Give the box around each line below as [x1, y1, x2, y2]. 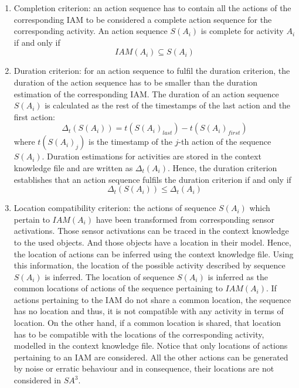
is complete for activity [201, 25, 284, 37]
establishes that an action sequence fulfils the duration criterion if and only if [13, 173, 291, 185]
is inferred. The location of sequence [45, 270, 175, 283]
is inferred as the [208, 270, 268, 283]
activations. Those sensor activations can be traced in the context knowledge [13, 224, 289, 237]
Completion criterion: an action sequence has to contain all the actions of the [13, 2, 291, 13]
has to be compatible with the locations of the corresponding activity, [13, 328, 264, 340]
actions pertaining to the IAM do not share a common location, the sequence [13, 293, 291, 305]
